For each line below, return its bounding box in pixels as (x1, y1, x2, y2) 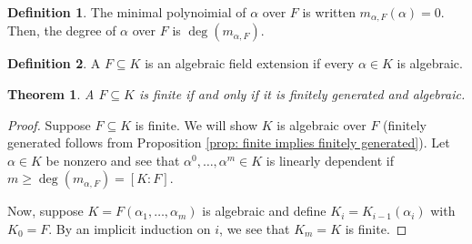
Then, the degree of (7, 21, 116, 40)
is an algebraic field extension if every (145, 54, 355, 73)
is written (302, 3, 356, 21)
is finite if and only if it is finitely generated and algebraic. (138, 85, 466, 104)
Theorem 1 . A (7, 85, 95, 104)
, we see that (219, 219, 290, 239)
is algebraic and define (202, 201, 326, 220)
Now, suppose (7, 201, 84, 220)
